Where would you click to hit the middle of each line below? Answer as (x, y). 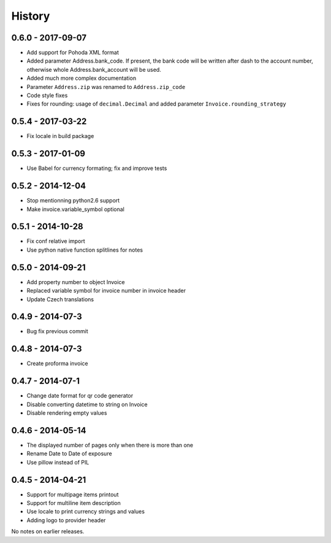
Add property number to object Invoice (76, 282)
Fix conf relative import (56, 241)
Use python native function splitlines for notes (85, 250)
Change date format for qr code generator (80, 396)
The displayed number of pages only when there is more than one (110, 445)
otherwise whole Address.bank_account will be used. (94, 69)
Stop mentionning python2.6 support (73, 201)
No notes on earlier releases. (48, 531)
